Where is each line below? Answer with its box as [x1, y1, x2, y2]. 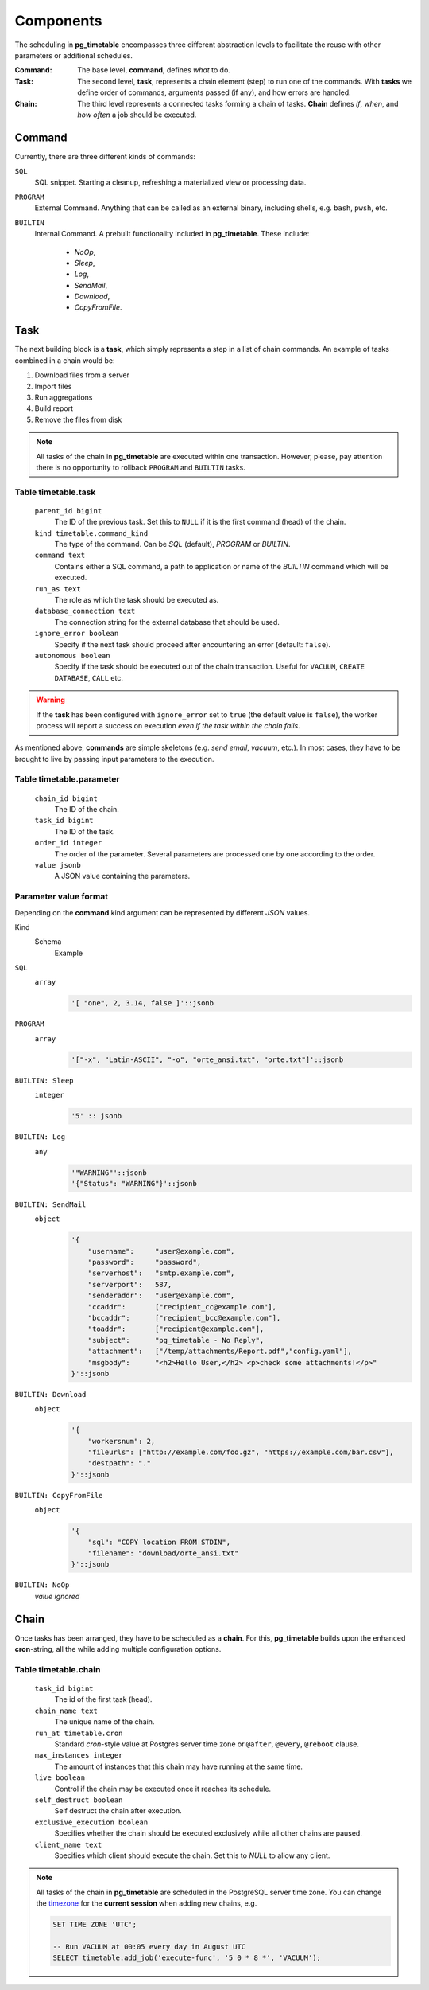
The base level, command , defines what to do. [77, 65, 230, 75]
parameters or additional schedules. [14, 50, 133, 60]
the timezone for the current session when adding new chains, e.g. [36, 1898, 257, 1908]
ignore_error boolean [34, 629, 119, 638]
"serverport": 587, [87, 1280, 172, 1289]
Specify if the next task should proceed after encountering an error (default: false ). [54, 639, 331, 649]
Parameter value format [14, 892, 109, 903]
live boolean [34, 1773, 86, 1782]
